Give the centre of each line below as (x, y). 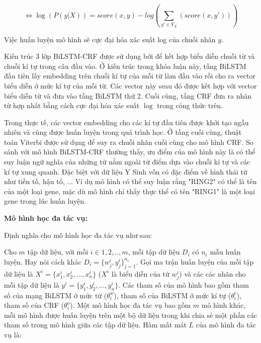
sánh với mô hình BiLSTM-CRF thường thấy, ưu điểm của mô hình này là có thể (130, 152)
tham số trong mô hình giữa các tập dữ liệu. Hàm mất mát (95, 325)
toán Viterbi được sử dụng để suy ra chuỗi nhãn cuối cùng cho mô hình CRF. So (129, 142)
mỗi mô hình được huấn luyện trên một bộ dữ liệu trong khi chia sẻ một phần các (131, 315)
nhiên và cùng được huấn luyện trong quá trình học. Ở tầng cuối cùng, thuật (123, 132)
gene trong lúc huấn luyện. (45, 201)
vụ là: (13, 334)
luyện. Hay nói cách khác (43, 261)
